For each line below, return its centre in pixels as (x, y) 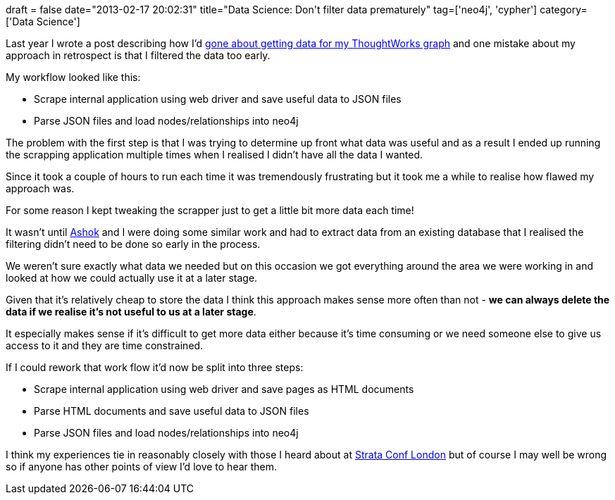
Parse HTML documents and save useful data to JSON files (172, 411)
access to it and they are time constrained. (105, 345)
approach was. (40, 188)
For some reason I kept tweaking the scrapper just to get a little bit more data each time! (210, 210)
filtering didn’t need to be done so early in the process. (133, 244)
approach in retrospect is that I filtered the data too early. (138, 55)
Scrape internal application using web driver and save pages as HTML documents (224, 389)
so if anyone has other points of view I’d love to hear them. (142, 467)
